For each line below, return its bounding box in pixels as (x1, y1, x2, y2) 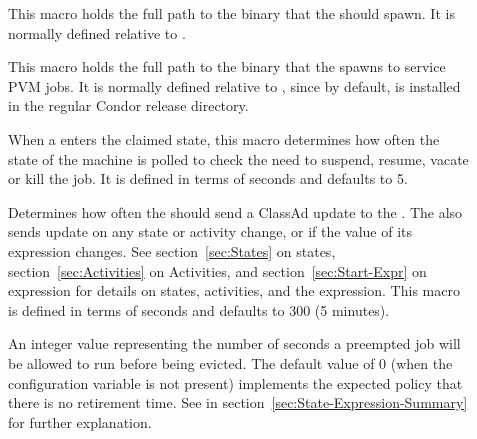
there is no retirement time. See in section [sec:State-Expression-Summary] (8, 392, 468, 413)
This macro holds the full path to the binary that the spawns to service (8, 56, 446, 77)
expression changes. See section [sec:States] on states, (8, 240, 336, 261)
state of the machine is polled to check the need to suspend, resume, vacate (8, 148, 469, 169)
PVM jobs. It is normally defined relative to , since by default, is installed (8, 75, 461, 96)
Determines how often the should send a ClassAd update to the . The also (8, 201, 463, 222)
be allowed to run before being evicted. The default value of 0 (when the (8, 352, 453, 373)
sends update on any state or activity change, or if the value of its (8, 221, 413, 242)
